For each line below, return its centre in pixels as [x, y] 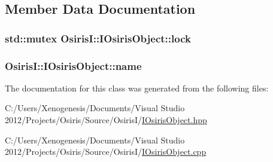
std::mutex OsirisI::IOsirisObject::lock [98, 38]
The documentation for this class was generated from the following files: [137, 88]
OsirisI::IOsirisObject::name [73, 65]
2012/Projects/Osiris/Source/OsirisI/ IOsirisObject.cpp [106, 152]
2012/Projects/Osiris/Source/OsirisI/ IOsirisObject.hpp [106, 120]
